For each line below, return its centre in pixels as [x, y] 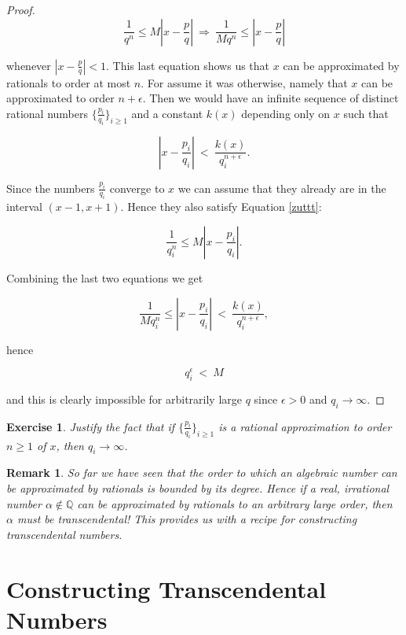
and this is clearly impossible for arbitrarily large [124, 399]
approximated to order [60, 98]
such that [366, 113]
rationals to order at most [69, 82]
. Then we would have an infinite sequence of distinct [271, 98]
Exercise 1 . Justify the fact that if [91, 426]
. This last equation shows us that [188, 65]
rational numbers [48, 113]
